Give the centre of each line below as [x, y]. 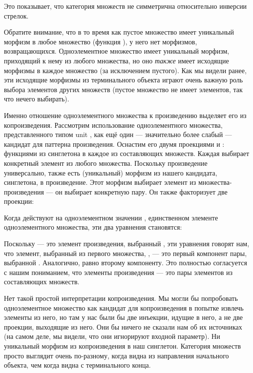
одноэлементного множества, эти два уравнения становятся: [93, 227]
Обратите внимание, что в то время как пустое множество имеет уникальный [119, 32]
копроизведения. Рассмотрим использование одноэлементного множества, [113, 125]
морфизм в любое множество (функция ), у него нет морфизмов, [101, 41]
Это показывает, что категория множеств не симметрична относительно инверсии [126, 6]
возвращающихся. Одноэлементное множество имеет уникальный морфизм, [117, 51]
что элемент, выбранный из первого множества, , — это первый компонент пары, [126, 253]
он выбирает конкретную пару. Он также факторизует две [141, 191]
